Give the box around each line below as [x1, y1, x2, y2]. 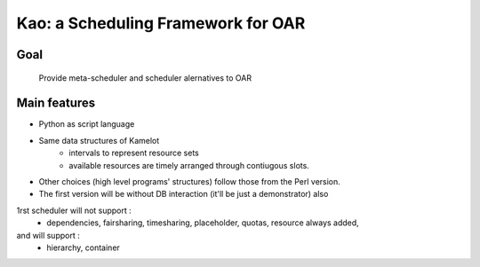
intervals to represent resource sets [68, 147, 200, 159]
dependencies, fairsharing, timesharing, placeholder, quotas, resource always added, [46, 217, 359, 228]
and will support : [16, 230, 80, 240]
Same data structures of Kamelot [38, 135, 160, 145]
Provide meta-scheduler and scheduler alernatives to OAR [38, 72, 252, 83]
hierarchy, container [46, 242, 120, 253]
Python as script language [38, 119, 135, 130]
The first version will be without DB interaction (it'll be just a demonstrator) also [38, 189, 329, 200]
